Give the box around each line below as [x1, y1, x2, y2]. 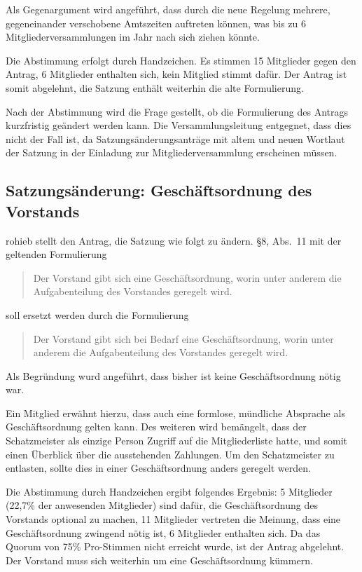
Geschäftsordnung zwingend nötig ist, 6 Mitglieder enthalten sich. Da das [6, 525, 321, 540]
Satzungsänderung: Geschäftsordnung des [6, 179, 312, 201]
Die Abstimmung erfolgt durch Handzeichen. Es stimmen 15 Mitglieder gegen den [6, 53, 356, 67]
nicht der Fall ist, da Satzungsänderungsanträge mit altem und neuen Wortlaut [6, 131, 345, 146]
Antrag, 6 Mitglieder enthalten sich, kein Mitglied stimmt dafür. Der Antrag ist [6, 67, 347, 81]
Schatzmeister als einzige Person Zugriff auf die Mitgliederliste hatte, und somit [6, 433, 347, 448]
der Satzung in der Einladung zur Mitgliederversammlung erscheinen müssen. [6, 145, 337, 160]
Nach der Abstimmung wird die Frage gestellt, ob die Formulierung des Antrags [6, 104, 348, 118]
